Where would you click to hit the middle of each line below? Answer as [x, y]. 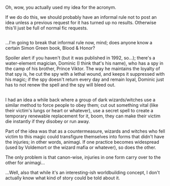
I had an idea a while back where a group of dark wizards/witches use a [80, 100]
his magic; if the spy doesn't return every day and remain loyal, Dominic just [84, 80]
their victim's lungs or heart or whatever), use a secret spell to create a [79, 110]
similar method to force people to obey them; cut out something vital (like [82, 105]
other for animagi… [25, 163]
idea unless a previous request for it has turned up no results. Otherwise [81, 23]
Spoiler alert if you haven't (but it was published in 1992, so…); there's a [80, 58]
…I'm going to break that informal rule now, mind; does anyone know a [79, 43]
